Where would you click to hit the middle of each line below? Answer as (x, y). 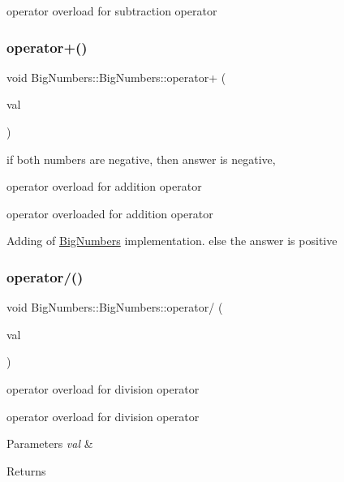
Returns (26, 470)
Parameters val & (50, 443)
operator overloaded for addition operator (110, 213)
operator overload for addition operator (104, 186)
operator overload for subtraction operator (112, 11)
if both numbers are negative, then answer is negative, (141, 159)
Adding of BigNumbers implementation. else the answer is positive (172, 241)
